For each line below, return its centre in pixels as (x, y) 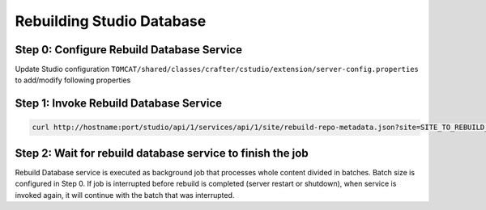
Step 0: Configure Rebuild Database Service (129, 50)
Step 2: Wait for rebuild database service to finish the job (162, 153)
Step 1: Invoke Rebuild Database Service (119, 104)
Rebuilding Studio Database (111, 21)
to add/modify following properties (73, 80)
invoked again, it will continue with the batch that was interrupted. (125, 195)
